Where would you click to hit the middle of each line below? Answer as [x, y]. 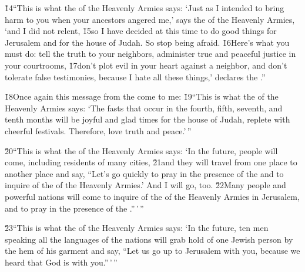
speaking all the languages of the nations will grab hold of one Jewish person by [149, 239]
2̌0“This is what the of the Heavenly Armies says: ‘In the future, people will [141, 150]
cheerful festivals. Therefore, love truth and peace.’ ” [98, 130]
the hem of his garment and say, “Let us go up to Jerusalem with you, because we [152, 251]
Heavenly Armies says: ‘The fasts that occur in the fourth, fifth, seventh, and [144, 108]
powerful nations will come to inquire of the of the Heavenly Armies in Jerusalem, [152, 196]
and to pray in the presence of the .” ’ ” [74, 208]
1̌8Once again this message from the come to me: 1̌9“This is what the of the [142, 96]
